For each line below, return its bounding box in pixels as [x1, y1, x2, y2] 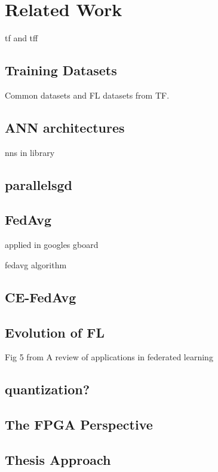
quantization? [5, 380, 90, 399]
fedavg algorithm [5, 258, 67, 271]
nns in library [5, 146, 55, 158]
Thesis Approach [5, 450, 111, 469]
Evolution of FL [5, 323, 105, 341]
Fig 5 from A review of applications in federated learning [5, 351, 213, 363]
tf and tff [5, 32, 38, 44]
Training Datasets [5, 61, 117, 79]
